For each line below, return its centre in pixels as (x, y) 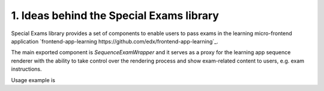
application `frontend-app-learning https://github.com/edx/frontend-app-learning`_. (115, 41)
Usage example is (33, 80)
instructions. (26, 69)
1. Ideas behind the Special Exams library (115, 15)
